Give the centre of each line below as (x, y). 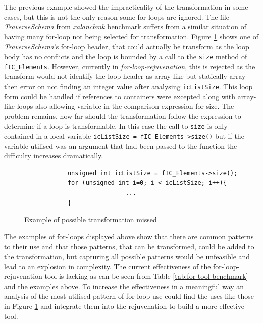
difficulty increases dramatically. (54, 156)
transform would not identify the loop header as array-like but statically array (125, 76)
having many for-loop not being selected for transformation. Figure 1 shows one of (131, 36)
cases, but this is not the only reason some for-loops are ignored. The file (117, 16)
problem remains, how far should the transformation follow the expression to (123, 116)
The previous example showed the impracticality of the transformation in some (126, 7)
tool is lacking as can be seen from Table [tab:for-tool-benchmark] (146, 276)
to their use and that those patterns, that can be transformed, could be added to (129, 246)
